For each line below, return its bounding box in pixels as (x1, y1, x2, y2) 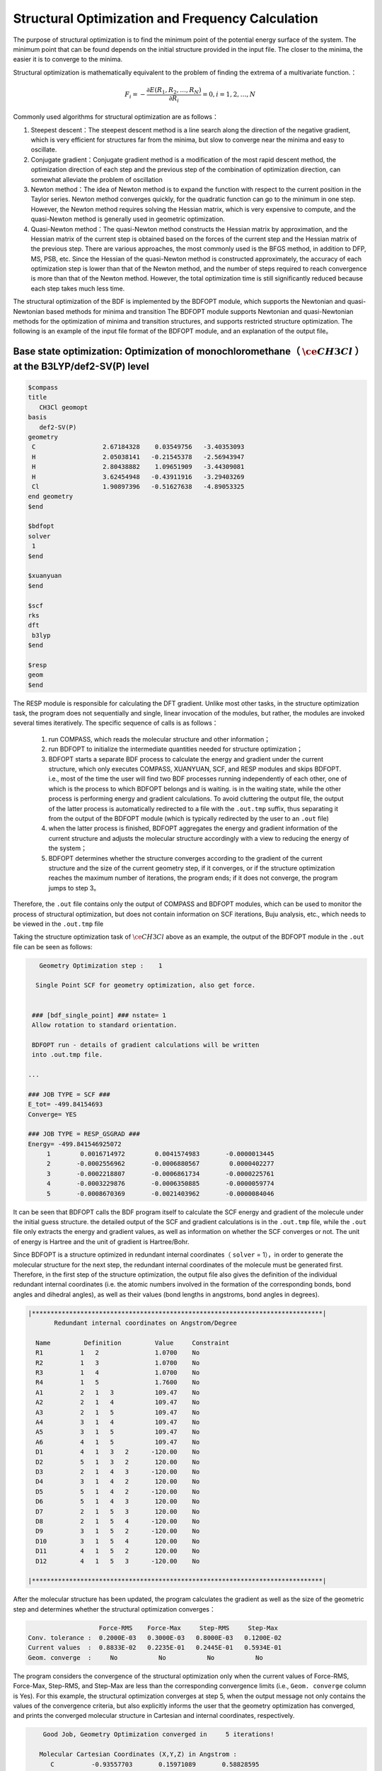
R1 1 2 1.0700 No (35, 1349, 200, 1357)
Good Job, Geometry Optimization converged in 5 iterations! (42, 1731, 274, 1738)
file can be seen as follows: (13, 942, 93, 951)
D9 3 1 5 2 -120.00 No (35, 1527, 200, 1535)
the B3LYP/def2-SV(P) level (23, 360, 149, 372)
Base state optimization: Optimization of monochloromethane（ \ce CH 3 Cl (13, 346, 353, 358)
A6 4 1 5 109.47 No (35, 1438, 200, 1446)
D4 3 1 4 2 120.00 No (35, 1478, 200, 1486)
